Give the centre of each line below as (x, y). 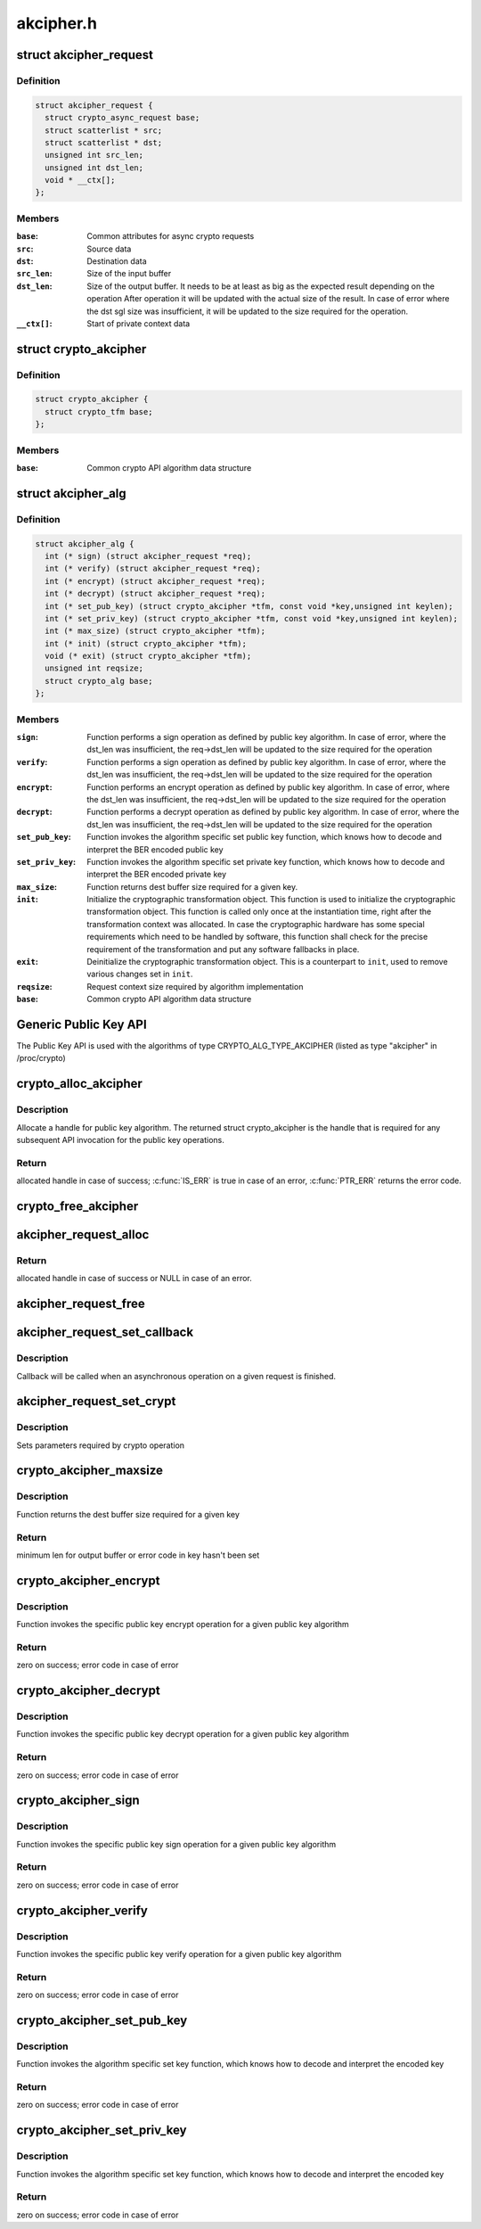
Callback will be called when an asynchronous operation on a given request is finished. (176, 1376)
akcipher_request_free (81, 1304)
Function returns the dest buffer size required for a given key (128, 1514)
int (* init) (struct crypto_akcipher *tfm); (146, 643)
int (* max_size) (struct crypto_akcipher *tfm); (155, 631)
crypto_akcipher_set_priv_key (102, 2130)
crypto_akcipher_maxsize (90, 1471)
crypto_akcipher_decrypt (88, 1691)
